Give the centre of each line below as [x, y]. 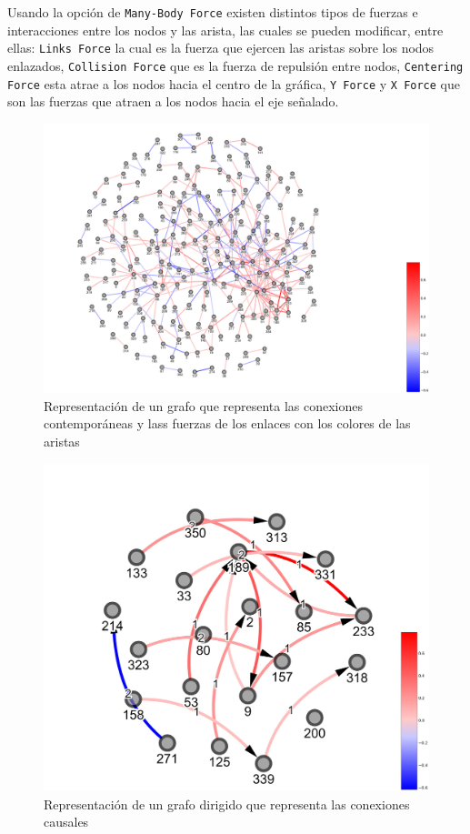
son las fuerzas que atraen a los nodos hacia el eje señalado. [173, 101]
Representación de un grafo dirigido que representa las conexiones [227, 804]
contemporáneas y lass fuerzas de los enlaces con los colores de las [227, 423]
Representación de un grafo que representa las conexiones [204, 405]
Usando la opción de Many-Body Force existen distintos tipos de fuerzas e [213, 12]
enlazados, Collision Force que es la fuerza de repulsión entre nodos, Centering [235, 65]
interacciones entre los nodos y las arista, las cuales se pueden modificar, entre [225, 30]
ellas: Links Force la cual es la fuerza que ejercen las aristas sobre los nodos [221, 48]
